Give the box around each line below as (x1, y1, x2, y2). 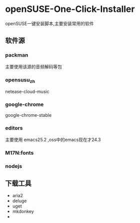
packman (5, 52, 28, 59)
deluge (12, 198, 27, 204)
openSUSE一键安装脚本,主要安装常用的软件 (5, 20, 94, 26)
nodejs (5, 162, 22, 169)
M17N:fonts (5, 149, 34, 156)
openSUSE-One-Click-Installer (5, 3, 135, 15)
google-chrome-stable (5, 112, 52, 118)
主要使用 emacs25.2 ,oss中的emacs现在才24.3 (5, 137, 101, 143)
